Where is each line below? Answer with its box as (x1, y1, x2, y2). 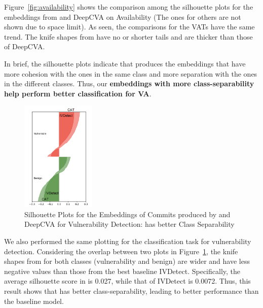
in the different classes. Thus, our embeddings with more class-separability (4, 78, 254, 89)
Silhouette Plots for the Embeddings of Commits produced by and (24, 209, 231, 219)
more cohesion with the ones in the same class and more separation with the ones (4, 68, 257, 79)
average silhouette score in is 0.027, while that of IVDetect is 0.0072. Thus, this (4, 276, 251, 286)
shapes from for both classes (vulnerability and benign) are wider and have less (4, 256, 250, 266)
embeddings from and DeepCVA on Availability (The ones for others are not (4, 11, 241, 22)
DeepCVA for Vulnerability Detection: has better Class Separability (24, 219, 235, 229)
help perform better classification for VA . (4, 88, 152, 98)
